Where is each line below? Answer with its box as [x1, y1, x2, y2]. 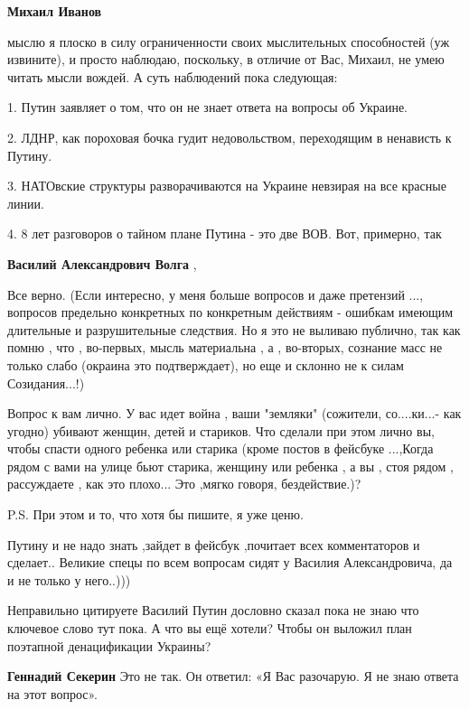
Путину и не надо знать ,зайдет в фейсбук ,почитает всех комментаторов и [7, 535, 420, 554]
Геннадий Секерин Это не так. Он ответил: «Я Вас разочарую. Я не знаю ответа [7, 667, 459, 686]
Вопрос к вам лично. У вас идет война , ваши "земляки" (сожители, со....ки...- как [7, 404, 462, 423]
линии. [7, 193, 44, 212]
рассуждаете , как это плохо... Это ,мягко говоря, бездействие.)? [7, 474, 361, 493]
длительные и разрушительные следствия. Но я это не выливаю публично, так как [7, 320, 461, 339]
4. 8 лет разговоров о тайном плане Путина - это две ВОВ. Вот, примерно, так [7, 224, 442, 243]
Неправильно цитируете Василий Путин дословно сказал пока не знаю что [7, 601, 419, 620]
